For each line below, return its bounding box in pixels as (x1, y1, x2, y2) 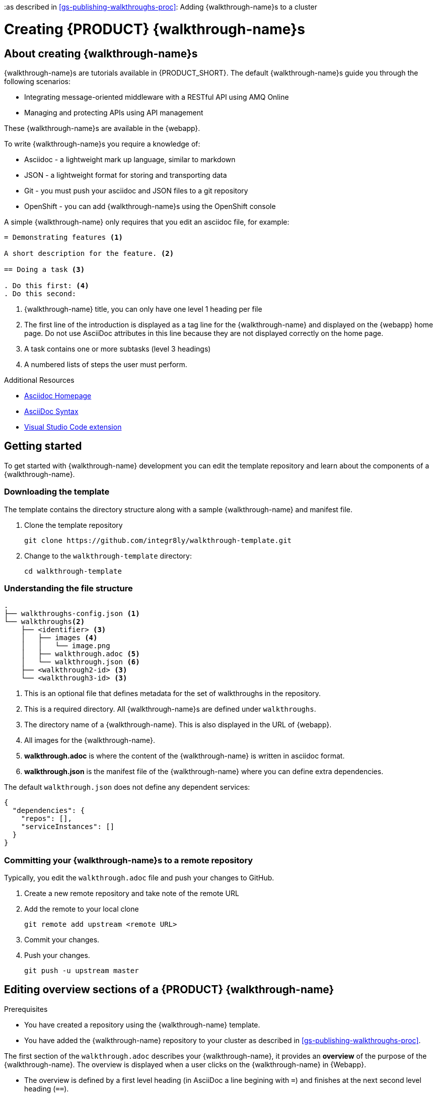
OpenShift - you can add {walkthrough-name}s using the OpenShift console (24, 201, 276, 211)
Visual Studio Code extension (24, 422, 122, 431)
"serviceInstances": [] (21, 822, 115, 831)
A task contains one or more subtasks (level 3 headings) (24, 344, 211, 353)
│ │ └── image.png (21, 642, 110, 650)
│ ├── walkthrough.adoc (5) (21, 650, 140, 658)
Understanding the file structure (4, 583, 133, 593)
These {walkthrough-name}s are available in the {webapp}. (4, 123, 200, 132)
